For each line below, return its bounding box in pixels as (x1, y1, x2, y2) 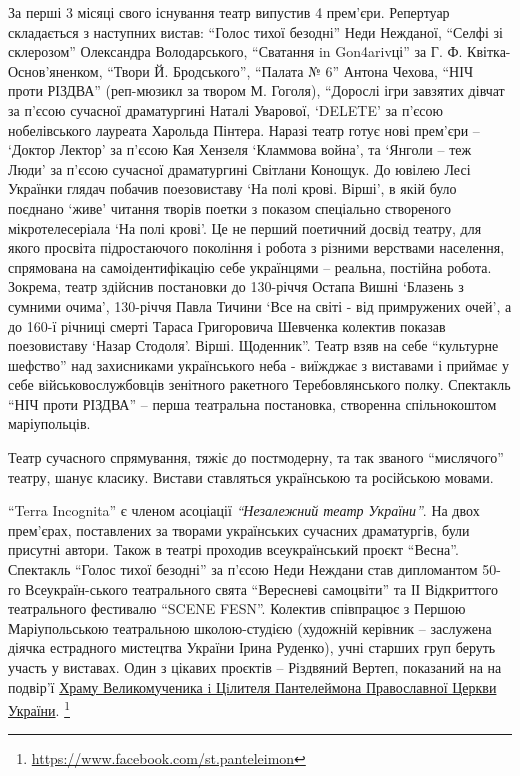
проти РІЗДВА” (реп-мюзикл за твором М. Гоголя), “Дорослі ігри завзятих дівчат (8, 80, 505, 101)
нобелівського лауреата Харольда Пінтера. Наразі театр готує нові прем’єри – (8, 119, 480, 140)
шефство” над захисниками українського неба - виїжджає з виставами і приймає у (8, 354, 509, 375)
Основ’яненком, (8, 60, 103, 81)
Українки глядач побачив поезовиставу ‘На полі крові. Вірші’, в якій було (8, 178, 457, 199)
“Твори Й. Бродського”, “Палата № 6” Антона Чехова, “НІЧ (107, 60, 473, 81)
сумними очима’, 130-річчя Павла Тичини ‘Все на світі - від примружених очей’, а (8, 295, 512, 316)
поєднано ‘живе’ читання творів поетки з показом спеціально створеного (8, 197, 452, 218)
